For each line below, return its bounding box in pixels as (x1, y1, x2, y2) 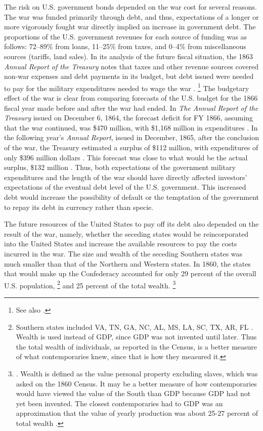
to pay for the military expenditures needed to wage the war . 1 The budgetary (4, 81, 249, 93)
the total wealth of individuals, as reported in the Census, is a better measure (16, 341, 257, 352)
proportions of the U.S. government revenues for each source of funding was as (4, 31, 247, 41)
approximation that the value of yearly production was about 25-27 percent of (16, 408, 258, 418)
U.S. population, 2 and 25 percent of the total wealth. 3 (4, 278, 176, 290)
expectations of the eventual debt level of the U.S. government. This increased (4, 182, 246, 192)
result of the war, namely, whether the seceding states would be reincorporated (4, 228, 249, 239)
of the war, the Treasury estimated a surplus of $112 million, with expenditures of (4, 142, 258, 152)
